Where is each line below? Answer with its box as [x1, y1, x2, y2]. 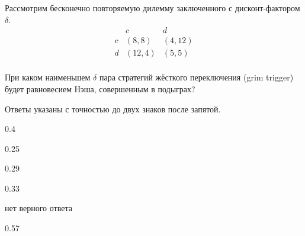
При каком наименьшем [5, 71, 91, 83]
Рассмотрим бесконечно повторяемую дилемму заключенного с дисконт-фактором [5, 2, 300, 14]
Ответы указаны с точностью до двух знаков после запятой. [5, 102, 221, 115]
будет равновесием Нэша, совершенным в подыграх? [5, 82, 195, 95]
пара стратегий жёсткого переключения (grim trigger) [99, 71, 294, 83]
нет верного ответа [5, 202, 72, 214]
